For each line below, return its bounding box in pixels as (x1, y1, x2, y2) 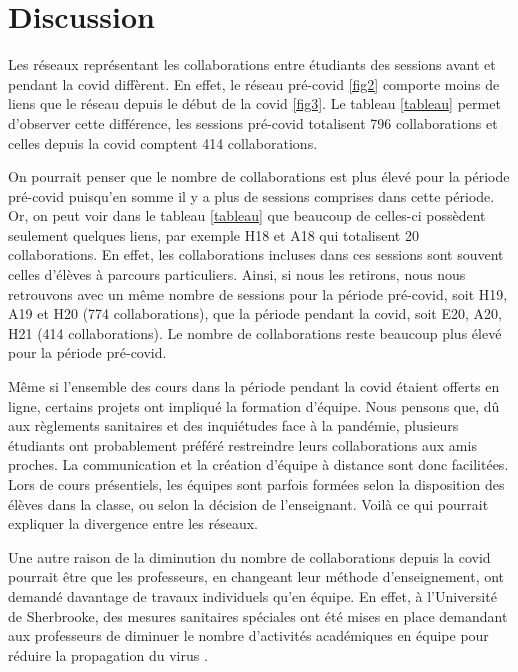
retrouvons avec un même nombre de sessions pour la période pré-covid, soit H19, (8, 283, 508, 304)
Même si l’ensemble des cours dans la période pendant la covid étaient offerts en (8, 376, 500, 397)
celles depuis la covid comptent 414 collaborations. (8, 132, 318, 153)
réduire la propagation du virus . (8, 644, 208, 665)
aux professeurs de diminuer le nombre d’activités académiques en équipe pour (8, 625, 489, 646)
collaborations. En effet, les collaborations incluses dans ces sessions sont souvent (8, 244, 504, 265)
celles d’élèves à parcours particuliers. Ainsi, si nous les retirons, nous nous (8, 264, 466, 285)
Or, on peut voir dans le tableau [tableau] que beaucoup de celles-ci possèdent (8, 205, 486, 226)
